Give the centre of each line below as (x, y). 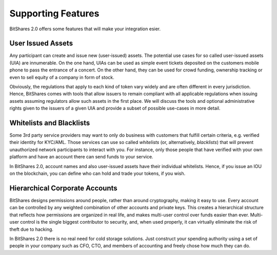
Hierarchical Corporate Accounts (63, 188)
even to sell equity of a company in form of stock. (62, 77)
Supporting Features (54, 13)
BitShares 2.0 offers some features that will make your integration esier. (85, 29)
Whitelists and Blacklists (50, 123)
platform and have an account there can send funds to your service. (81, 157)
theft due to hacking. (32, 229)
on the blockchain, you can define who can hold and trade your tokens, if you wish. (97, 174)
